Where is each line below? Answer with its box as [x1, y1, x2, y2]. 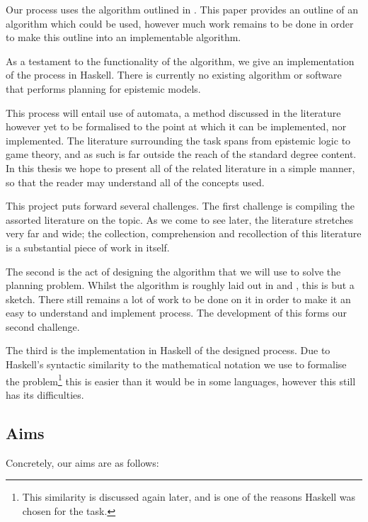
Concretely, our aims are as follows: [6, 455, 159, 470]
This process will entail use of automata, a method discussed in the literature [6, 105, 341, 120]
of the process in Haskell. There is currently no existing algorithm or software [6, 67, 342, 82]
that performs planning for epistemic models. [6, 81, 201, 96]
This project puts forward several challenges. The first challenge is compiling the [6, 198, 355, 213]
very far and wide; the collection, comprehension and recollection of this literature [6, 226, 362, 241]
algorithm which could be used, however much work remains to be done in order [6, 16, 354, 30]
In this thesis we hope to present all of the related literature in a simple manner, [6, 160, 355, 175]
